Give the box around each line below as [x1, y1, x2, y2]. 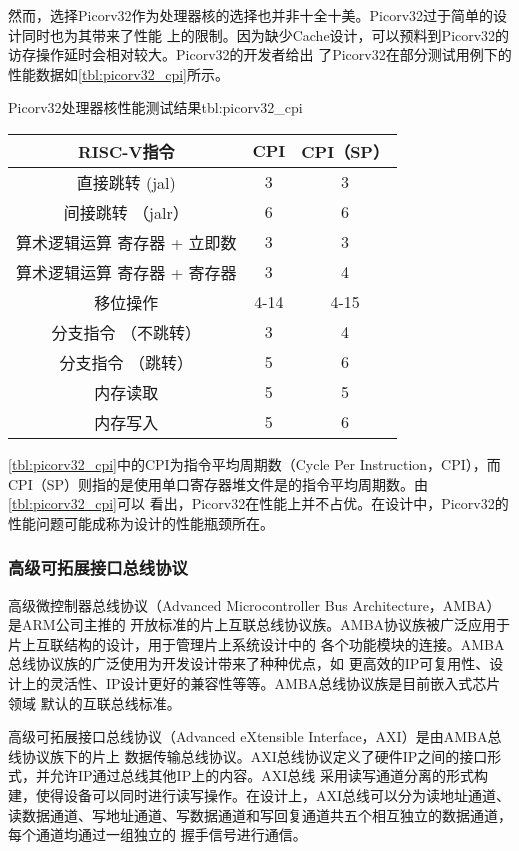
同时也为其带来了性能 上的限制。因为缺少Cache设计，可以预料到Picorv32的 [21, 24, 510, 45]
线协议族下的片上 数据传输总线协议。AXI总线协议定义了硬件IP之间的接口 [8, 745, 488, 766]
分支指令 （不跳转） [51, 320, 201, 344]
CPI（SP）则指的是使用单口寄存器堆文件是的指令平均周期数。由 [8, 473, 429, 494]
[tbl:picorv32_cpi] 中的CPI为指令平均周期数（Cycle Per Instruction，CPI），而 [8, 453, 501, 474]
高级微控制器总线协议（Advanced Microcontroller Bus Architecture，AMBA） [8, 594, 501, 615]
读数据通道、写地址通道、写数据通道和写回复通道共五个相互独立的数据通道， [8, 804, 512, 825]
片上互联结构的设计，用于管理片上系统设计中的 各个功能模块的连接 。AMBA [8, 633, 505, 654]
